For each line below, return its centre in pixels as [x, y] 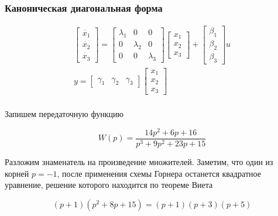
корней [17, 173]
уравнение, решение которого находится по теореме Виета [109, 185]
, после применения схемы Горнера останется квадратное [159, 173]
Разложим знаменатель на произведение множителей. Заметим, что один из [139, 162]
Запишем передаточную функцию [64, 114]
